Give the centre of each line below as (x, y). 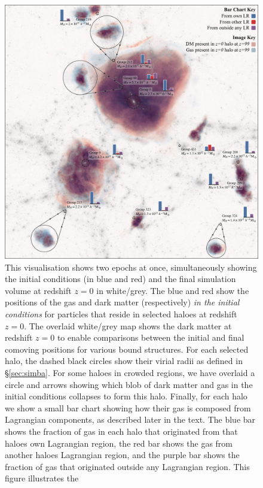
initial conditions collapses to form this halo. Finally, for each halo (126, 396)
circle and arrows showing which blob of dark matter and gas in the (129, 384)
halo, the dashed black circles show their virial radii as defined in (124, 361)
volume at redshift (38, 290)
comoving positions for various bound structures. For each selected (127, 349)
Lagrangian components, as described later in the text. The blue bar (130, 419)
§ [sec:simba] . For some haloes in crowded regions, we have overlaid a (130, 372)
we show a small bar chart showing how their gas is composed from (128, 407)
